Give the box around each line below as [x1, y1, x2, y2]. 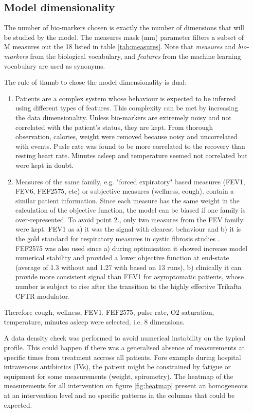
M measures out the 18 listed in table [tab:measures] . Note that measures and [4, 41, 236, 52]
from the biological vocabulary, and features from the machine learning [30, 51, 241, 61]
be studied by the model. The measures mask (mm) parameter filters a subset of [4, 32, 244, 42]
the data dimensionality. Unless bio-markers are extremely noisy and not [15, 112, 232, 122]
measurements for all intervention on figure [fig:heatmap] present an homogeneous [4, 380, 248, 391]
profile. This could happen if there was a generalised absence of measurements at [4, 342, 245, 353]
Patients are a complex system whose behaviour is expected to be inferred [15, 93, 236, 103]
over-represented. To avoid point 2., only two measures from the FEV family [15, 214, 244, 224]
